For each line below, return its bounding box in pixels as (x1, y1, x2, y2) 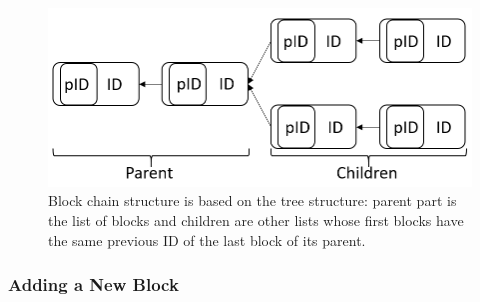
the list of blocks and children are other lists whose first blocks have (48, 209, 464, 230)
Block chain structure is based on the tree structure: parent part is (48, 190, 457, 211)
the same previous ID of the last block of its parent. (48, 229, 366, 250)
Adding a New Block (8, 272, 179, 297)
